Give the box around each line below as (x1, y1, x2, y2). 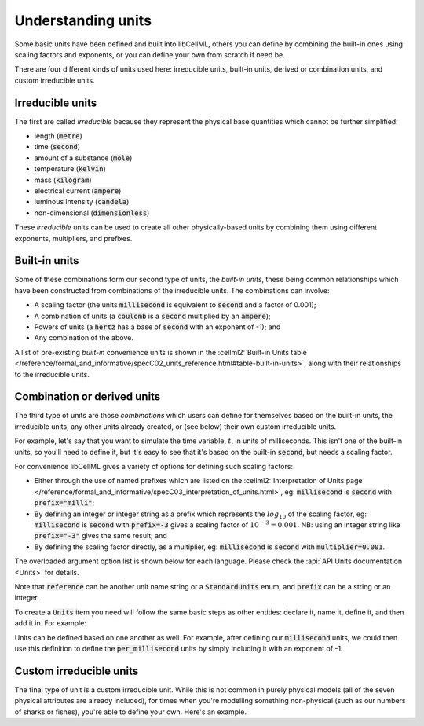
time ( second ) (34, 142, 81, 152)
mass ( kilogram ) (34, 175, 92, 185)
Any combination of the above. (34, 333, 133, 343)
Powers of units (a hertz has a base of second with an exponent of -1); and (34, 322, 281, 332)
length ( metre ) (34, 131, 82, 141)
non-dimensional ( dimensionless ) (34, 208, 150, 218)
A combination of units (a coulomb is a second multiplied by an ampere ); (34, 311, 271, 321)
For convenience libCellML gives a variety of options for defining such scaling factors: (14, 462, 294, 471)
